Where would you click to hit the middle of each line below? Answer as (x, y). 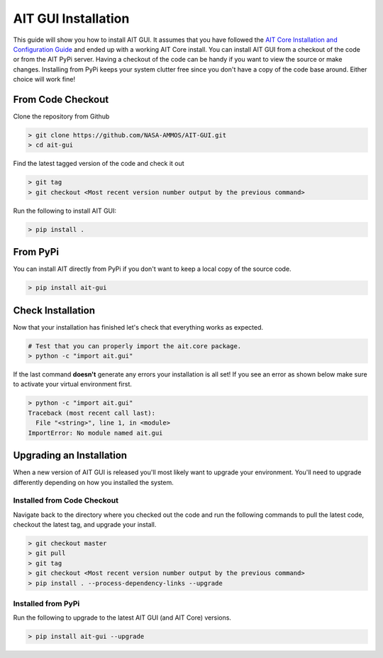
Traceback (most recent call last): (92, 413)
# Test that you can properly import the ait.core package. (135, 346)
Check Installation (54, 310)
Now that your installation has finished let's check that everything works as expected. (138, 327)
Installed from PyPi (46, 603)
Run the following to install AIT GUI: (65, 211)
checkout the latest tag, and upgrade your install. (85, 525)
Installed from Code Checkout (66, 501)
